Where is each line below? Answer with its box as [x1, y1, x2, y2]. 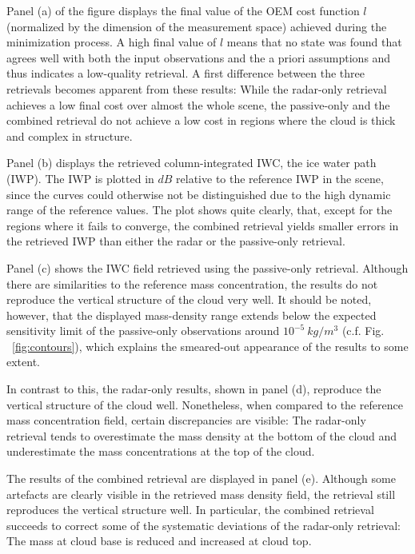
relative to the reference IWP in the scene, [176, 169, 384, 186]
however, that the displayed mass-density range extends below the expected [6, 306, 377, 323]
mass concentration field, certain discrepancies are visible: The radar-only [6, 412, 366, 428]
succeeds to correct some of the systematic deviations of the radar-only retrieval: [6, 516, 401, 533]
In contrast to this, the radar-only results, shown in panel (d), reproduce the [6, 381, 381, 397]
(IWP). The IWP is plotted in [6, 169, 154, 186]
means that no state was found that [226, 34, 402, 50]
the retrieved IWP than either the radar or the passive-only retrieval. [6, 233, 345, 249]
